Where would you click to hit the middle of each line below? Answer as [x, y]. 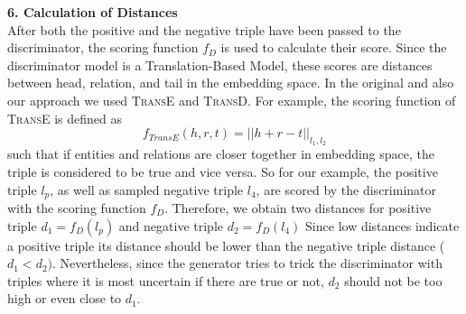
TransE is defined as [65, 118]
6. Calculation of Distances [93, 12]
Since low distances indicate [382, 225]
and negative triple [171, 225]
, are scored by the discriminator [346, 189]
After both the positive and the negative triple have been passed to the [204, 29]
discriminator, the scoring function [103, 47]
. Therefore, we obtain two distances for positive [298, 208]
